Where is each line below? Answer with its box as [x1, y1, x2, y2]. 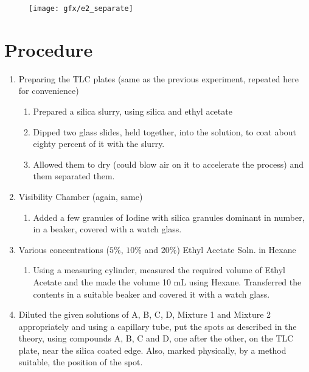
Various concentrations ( [18, 243, 109, 256]
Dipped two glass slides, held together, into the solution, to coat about [33, 125, 296, 138]
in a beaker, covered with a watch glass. [33, 223, 182, 235]
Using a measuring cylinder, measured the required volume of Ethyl [33, 263, 286, 276]
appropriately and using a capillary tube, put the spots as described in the [18, 320, 297, 332]
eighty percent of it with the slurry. [33, 137, 165, 150]
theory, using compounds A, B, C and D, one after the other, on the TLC [18, 332, 294, 345]
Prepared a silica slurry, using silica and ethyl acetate [33, 104, 232, 117]
